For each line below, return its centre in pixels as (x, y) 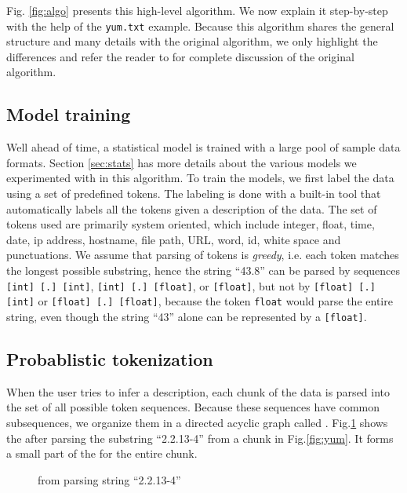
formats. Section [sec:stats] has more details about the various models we (182, 162)
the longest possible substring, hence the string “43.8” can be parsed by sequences (203, 270)
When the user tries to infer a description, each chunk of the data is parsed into (198, 391)
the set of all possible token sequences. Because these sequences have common (193, 407)
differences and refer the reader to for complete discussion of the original (180, 56)
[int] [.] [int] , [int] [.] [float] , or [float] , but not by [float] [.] (191, 285)
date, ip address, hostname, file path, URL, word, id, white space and (174, 239)
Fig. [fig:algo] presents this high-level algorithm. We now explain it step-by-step (197, 10)
